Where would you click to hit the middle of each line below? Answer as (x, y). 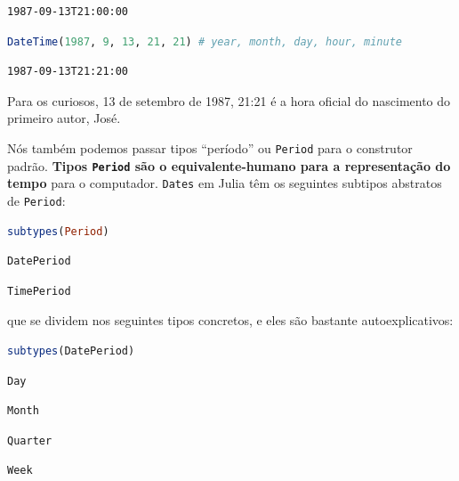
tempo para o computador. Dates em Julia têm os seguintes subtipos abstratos (225, 183)
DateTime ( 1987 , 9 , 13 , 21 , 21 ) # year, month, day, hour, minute (205, 41)
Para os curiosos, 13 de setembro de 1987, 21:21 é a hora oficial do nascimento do (229, 100)
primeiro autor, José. (64, 118)
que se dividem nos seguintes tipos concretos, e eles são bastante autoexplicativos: (230, 320)
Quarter (30, 440)
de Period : (36, 200)
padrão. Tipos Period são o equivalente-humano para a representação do (229, 165)
